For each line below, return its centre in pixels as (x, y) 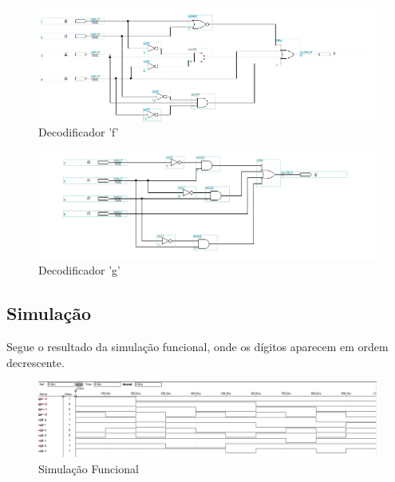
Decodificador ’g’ (79, 270)
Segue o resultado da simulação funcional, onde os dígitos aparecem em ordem (197, 346)
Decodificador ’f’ (79, 132)
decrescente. (36, 362)
